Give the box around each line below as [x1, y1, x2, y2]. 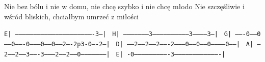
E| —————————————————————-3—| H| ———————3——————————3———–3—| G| [4, 30, 232, 38]
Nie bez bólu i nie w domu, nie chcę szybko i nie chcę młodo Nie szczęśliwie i [4, 1, 245, 11]
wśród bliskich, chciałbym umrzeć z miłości [4, 11, 139, 21]
